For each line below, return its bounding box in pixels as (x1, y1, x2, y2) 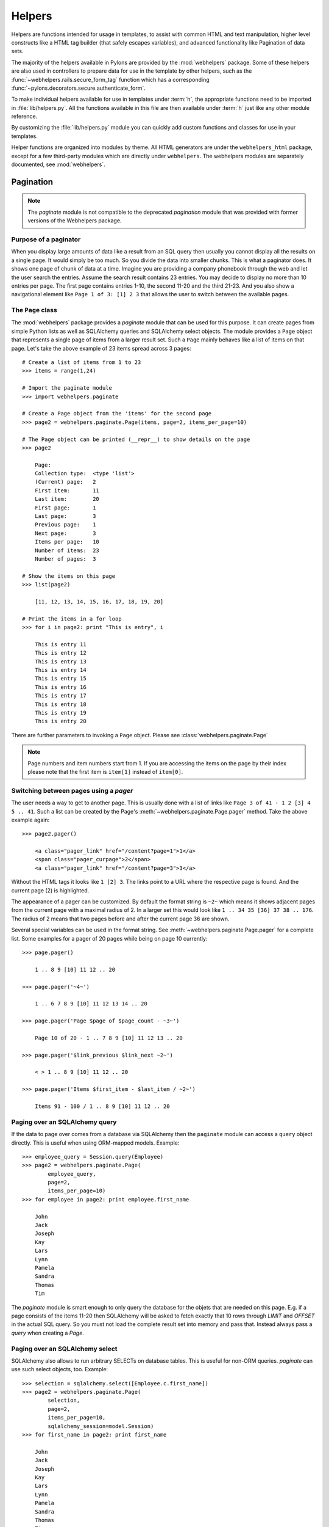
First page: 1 (34, 504, 96, 511)
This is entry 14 (34, 666, 87, 674)
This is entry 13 (34, 658, 87, 665)
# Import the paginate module (22, 385, 113, 392)
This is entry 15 (34, 675, 87, 682)
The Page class (11, 306, 57, 315)
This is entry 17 (34, 692, 87, 699)
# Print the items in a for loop (22, 615, 122, 622)
